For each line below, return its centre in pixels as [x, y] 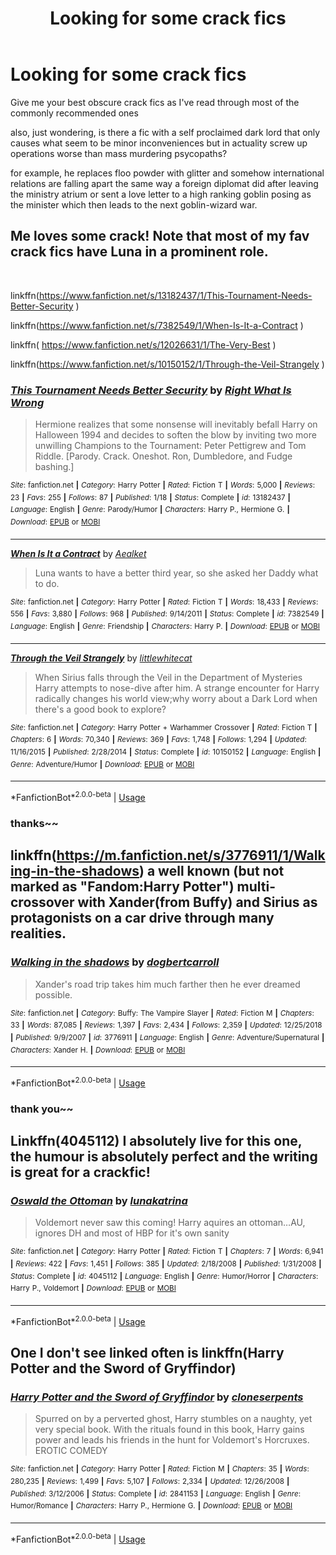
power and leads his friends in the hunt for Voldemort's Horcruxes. [172, 1440]
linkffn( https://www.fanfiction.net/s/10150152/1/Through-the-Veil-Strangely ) [167, 364]
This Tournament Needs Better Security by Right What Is [151, 390]
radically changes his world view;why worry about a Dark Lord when [176, 698]
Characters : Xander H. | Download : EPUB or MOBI [98, 1050]
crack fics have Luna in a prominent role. [139, 252]
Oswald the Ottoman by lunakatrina [99, 1201]
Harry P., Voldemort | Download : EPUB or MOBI [93, 1288]
